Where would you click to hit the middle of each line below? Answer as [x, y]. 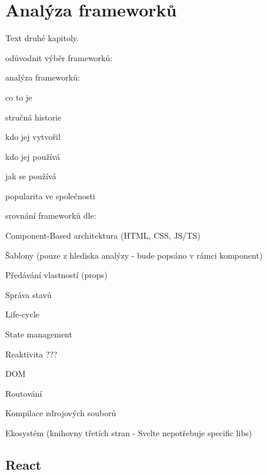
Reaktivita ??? [31, 354]
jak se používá [31, 176]
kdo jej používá [33, 156]
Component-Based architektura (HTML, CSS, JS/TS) [103, 235]
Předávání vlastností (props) [56, 275]
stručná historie [34, 117]
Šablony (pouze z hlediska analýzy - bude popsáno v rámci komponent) [134, 255]
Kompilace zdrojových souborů [61, 413]
